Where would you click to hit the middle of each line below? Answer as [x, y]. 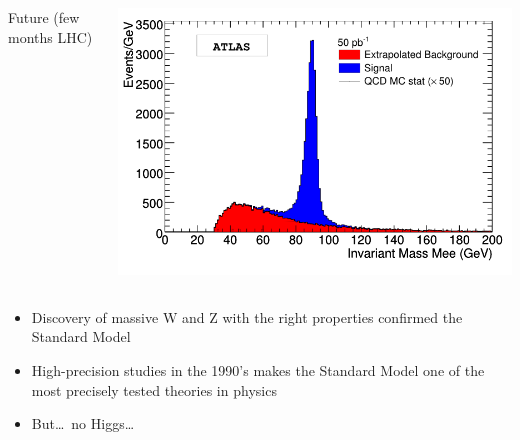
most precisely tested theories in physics [154, 389]
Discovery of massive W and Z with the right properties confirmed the [247, 316]
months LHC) [50, 36]
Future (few [44, 17]
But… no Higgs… [83, 423]
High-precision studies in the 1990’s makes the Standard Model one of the [258, 370]
